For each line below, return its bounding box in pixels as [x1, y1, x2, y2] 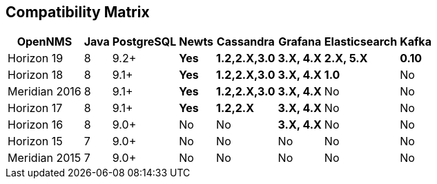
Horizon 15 [8, 134, 63, 149]
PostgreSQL [112, 35, 177, 49]
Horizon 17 [8, 101, 63, 116]
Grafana [278, 35, 322, 49]
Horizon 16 [8, 118, 64, 132]
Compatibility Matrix [6, 3, 150, 21]
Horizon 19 [8, 51, 64, 66]
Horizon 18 [8, 68, 64, 82]
